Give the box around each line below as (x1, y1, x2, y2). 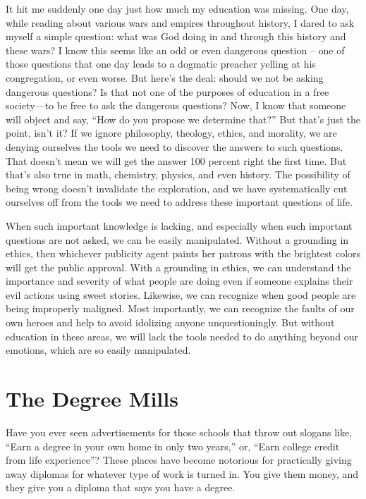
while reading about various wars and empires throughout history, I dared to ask (6, 15, 355, 30)
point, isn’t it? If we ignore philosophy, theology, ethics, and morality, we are (6, 125, 337, 140)
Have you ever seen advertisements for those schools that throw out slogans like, (6, 424, 353, 439)
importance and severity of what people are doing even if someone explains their (6, 273, 353, 288)
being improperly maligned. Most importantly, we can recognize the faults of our (6, 301, 355, 316)
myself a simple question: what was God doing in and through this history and (6, 29, 346, 44)
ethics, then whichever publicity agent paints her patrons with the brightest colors (6, 246, 361, 261)
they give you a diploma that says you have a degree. (6, 480, 236, 495)
